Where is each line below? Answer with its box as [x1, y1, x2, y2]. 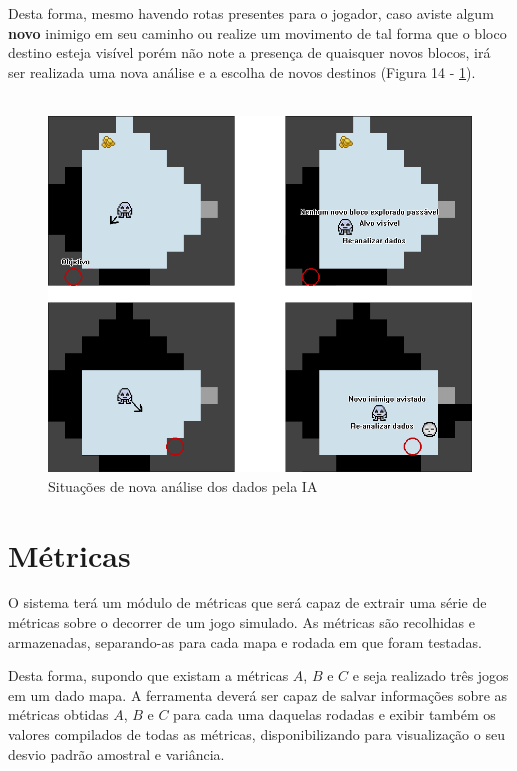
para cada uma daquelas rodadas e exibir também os [173, 704, 496, 725]
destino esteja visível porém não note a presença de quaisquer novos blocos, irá [8, 42, 491, 63]
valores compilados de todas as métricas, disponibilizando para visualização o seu [8, 724, 505, 744]
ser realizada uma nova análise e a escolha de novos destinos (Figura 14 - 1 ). [8, 61, 476, 82]
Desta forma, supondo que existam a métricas [8, 665, 289, 686]
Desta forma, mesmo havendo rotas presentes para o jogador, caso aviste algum [8, 3, 494, 23]
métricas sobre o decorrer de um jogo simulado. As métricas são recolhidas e [8, 612, 476, 633]
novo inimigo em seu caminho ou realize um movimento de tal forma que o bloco [8, 22, 507, 43]
